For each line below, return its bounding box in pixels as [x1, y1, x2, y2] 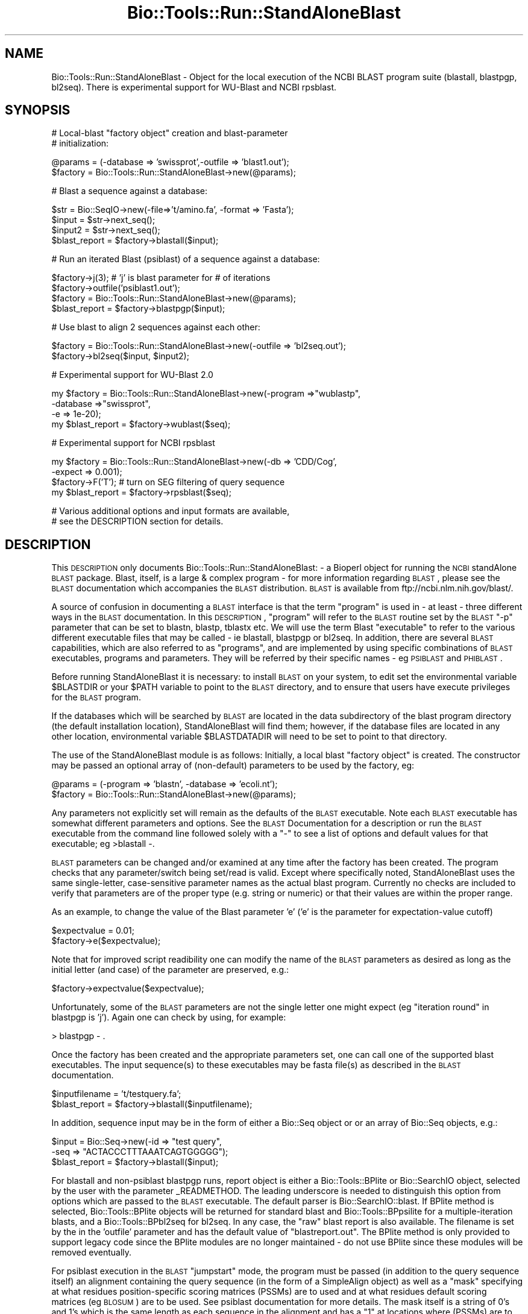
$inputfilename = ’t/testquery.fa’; [51, 1089, 181, 1099]
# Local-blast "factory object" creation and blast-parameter [51, 128, 288, 139]
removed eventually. [51, 1247, 132, 1258]
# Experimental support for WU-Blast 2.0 [51, 369, 213, 380]
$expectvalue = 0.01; [51, 925, 134, 936]
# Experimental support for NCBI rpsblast [51, 438, 215, 448]
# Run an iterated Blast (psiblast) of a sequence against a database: [51, 254, 320, 265]
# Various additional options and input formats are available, [51, 506, 290, 517]
